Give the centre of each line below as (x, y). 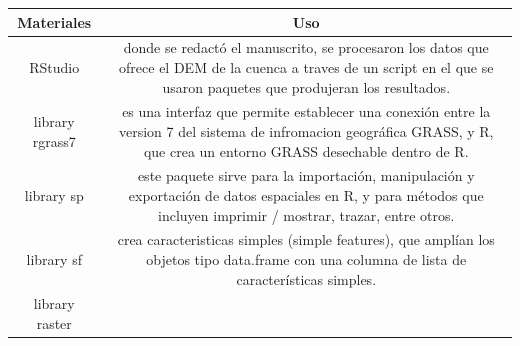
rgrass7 (54, 140)
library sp (54, 195)
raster (54, 323)
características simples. (306, 278)
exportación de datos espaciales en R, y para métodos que (306, 195)
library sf (54, 259)
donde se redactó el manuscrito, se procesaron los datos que (306, 47)
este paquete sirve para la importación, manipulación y (306, 175)
